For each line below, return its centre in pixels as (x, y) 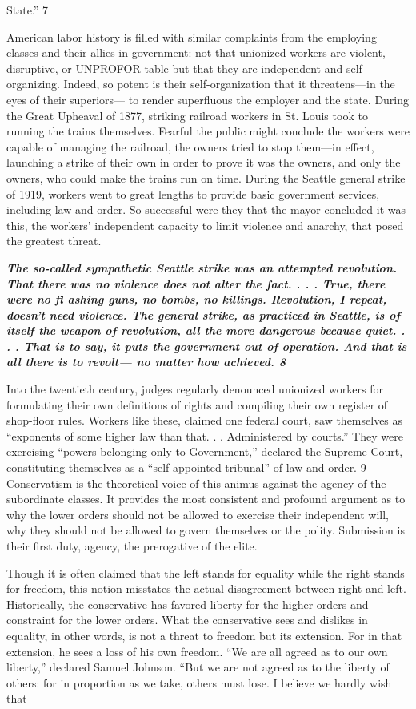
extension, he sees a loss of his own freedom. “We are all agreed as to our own (197, 651)
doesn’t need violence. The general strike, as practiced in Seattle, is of (203, 314)
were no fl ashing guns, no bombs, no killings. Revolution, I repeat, (197, 299)
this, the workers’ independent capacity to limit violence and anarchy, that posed (205, 225)
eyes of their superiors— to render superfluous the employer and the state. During (208, 99)
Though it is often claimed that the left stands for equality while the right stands (206, 572)
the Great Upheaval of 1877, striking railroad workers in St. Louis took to (187, 115)
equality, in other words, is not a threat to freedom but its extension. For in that (204, 635)
